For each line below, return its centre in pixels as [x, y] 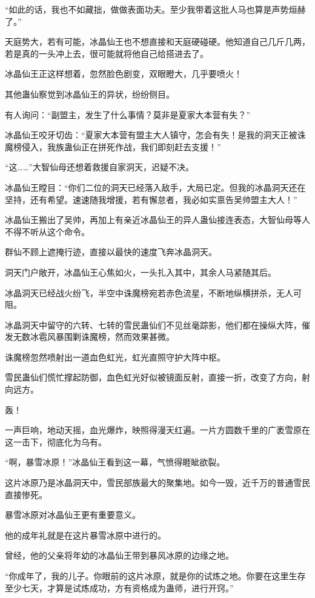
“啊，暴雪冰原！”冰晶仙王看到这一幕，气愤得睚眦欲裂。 [115, 462]
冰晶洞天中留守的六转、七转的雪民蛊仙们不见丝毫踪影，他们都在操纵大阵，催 [157, 324]
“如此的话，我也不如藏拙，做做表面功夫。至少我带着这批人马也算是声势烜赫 [155, 9]
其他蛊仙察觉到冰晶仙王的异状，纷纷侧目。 [90, 94]
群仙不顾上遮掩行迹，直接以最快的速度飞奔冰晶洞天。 [111, 252]
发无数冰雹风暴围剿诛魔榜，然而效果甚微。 [90, 337]
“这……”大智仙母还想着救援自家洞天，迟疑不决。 [99, 167]
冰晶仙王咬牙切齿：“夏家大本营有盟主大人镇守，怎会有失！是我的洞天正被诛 [155, 135]
